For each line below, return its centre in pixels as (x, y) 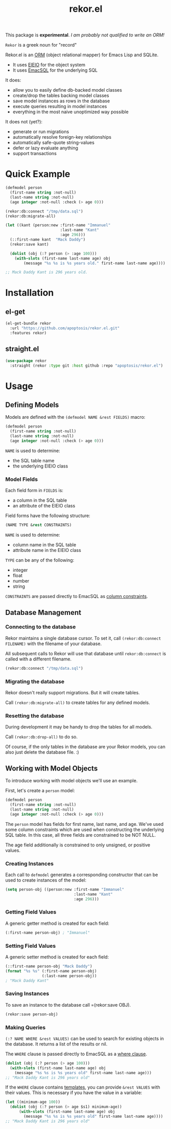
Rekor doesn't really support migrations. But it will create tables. (73, 692)
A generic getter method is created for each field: (57, 923)
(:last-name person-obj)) (69, 976)
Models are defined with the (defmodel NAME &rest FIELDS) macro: (75, 417)
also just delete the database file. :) (42, 752)
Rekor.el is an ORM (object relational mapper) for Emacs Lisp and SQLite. (82, 55)
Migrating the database (35, 681)
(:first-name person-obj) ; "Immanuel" (48, 932)
